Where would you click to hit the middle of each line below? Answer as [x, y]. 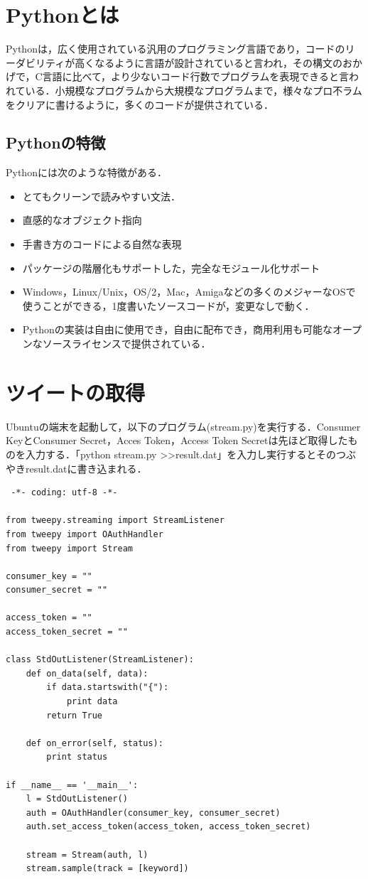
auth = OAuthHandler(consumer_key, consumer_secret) [153, 813]
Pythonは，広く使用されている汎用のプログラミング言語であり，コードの [175, 49]
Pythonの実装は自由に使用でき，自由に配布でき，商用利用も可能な [177, 329]
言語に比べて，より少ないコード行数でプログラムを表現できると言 [196, 76]
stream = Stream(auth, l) [87, 854]
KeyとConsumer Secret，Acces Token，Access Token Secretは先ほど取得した [177, 440]
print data [92, 702]
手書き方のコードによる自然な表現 [102, 244]
